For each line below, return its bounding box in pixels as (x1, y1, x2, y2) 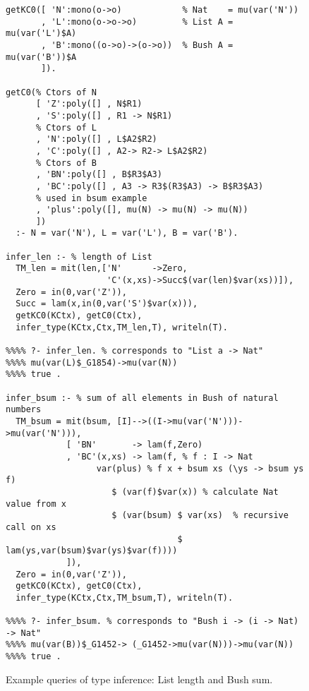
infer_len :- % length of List (6, 251, 152, 262)
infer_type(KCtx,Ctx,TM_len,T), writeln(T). (16, 322, 228, 332)
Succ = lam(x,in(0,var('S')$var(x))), (16, 299, 198, 309)
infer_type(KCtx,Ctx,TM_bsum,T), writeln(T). (16, 592, 234, 603)
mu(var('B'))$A (6, 52, 77, 62)
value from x (6, 498, 66, 509)
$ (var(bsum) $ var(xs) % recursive (111, 510, 289, 521)
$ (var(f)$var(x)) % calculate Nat (111, 486, 279, 497)
